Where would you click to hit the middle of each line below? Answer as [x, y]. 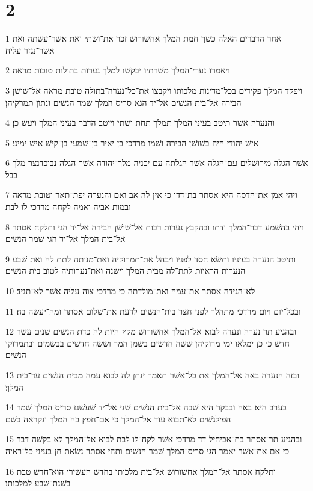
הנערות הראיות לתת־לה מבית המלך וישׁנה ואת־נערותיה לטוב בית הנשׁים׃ [126, 270]
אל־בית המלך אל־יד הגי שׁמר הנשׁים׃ [65, 239]
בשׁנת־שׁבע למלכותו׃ [38, 483]
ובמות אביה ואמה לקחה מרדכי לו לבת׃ [68, 207]
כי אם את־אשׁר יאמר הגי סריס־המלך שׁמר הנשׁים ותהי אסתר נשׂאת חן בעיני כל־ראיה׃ [147, 450]
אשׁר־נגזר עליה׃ [30, 50]
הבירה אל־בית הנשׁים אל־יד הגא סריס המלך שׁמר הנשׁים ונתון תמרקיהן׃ [123, 102]
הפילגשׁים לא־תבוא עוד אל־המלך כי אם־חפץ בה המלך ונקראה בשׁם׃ [118, 418]
